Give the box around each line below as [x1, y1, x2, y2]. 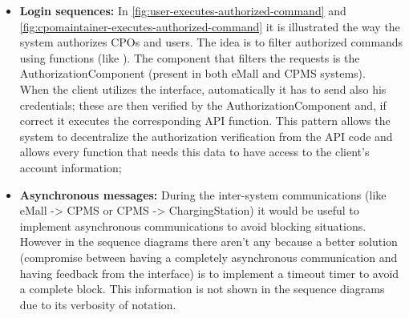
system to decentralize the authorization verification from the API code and [19, 127, 393, 144]
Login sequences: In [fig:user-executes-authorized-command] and [19, 2, 346, 18]
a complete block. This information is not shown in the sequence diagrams [19, 280, 385, 297]
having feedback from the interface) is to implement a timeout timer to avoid [19, 264, 399, 281]
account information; [19, 159, 122, 175]
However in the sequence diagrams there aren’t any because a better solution [19, 233, 398, 250]
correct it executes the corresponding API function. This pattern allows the [19, 112, 391, 129]
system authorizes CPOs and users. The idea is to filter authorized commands [19, 34, 403, 50]
